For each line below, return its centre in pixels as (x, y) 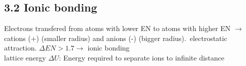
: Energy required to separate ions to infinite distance (142, 57)
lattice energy (25, 57)
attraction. (20, 48)
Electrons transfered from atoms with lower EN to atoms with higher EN (117, 28)
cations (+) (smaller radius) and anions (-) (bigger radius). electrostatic (116, 38)
